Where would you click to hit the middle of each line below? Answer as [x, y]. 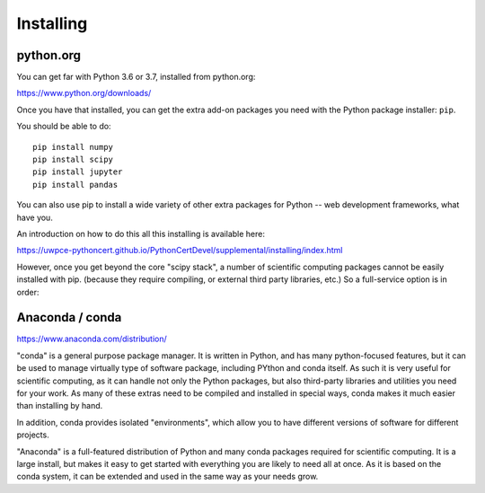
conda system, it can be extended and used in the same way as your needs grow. [168, 477]
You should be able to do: [64, 127]
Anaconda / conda [69, 317]
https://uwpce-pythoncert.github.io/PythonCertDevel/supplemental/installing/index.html [180, 251]
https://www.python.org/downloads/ [84, 93]
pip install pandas [75, 185]
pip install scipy [73, 160]
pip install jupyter [78, 172]
